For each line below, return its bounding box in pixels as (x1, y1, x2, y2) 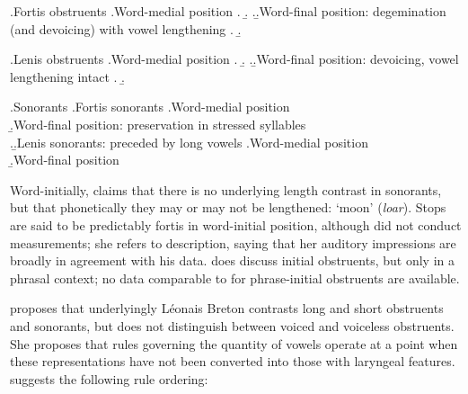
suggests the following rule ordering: (10, 369, 208, 388)
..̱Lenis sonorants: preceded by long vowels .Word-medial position (10, 132, 368, 151)
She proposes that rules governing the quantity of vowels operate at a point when (10, 334, 458, 353)
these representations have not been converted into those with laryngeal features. (10, 352, 455, 371)
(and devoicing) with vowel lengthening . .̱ (10, 19, 242, 38)
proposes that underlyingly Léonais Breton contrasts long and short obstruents (10, 299, 444, 318)
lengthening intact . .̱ (10, 67, 125, 85)
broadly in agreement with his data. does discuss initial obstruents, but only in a (10, 251, 455, 270)
